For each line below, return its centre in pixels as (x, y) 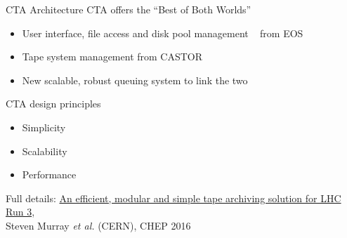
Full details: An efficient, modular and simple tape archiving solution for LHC (173, 198)
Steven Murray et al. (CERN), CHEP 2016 (98, 225)
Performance (49, 174)
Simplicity (44, 127)
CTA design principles (53, 104)
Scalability (45, 151)
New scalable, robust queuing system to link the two (135, 80)
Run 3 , (20, 212)
